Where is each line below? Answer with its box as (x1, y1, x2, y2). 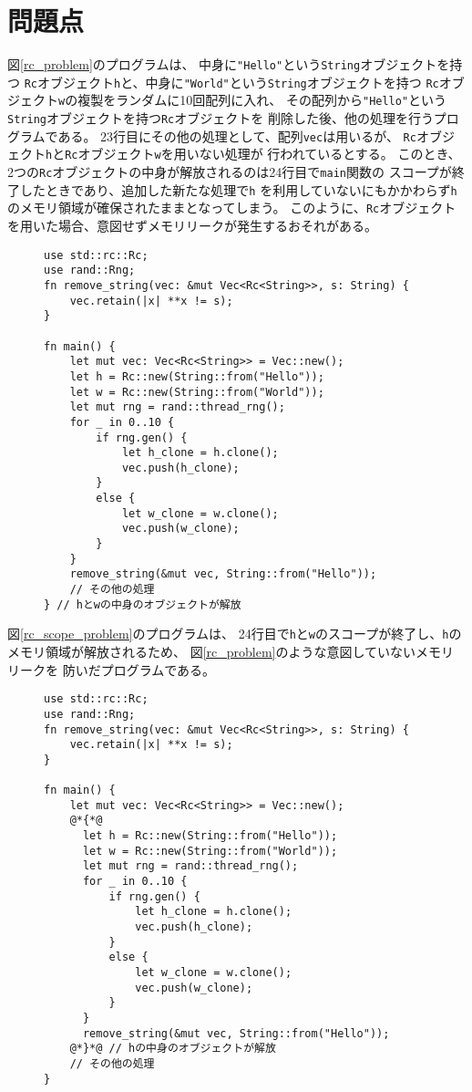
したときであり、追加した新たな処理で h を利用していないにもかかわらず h (19, 180, 457, 199)
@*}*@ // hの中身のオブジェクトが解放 (69, 1042, 276, 1056)
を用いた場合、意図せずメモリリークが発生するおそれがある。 (7, 216, 377, 235)
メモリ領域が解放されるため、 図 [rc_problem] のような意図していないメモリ (7, 642, 455, 661)
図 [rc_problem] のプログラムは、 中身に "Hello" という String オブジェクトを (7, 55, 450, 74)
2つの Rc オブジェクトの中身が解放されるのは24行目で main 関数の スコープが (7, 162, 452, 182)
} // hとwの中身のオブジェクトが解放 (44, 598, 241, 611)
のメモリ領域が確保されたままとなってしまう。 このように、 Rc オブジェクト (7, 198, 457, 217)
